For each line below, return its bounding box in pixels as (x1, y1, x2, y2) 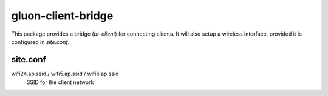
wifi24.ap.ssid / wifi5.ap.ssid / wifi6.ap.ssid (11, 70, 119, 77)
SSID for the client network (26, 78, 94, 86)
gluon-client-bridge (11, 9, 114, 22)
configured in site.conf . (11, 38, 70, 45)
